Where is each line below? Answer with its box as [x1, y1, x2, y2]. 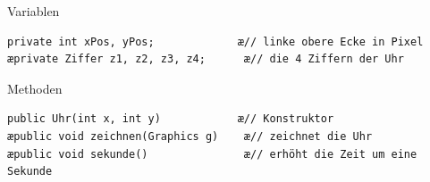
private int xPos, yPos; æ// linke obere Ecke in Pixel [7, 35, 424, 48]
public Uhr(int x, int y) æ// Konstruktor [7, 112, 334, 126]
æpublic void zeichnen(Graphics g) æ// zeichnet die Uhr [7, 129, 373, 143]
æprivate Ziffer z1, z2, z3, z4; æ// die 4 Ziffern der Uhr [7, 53, 404, 66]
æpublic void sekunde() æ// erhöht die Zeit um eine [7, 147, 417, 161]
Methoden [7, 79, 63, 97]
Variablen [7, 2, 60, 20]
